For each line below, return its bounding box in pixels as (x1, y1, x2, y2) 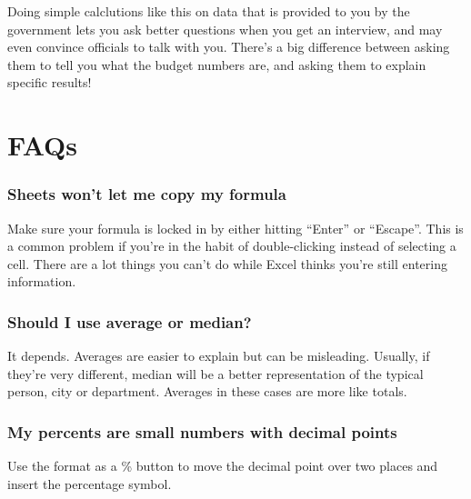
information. (7, 272, 76, 291)
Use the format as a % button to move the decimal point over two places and (7, 456, 438, 475)
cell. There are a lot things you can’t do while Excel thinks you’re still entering (7, 254, 447, 273)
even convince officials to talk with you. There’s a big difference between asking (7, 37, 450, 56)
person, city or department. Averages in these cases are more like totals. (7, 382, 407, 401)
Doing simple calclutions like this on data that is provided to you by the (7, 2, 410, 20)
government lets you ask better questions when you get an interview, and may (7, 19, 443, 38)
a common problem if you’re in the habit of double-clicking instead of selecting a (7, 236, 456, 255)
